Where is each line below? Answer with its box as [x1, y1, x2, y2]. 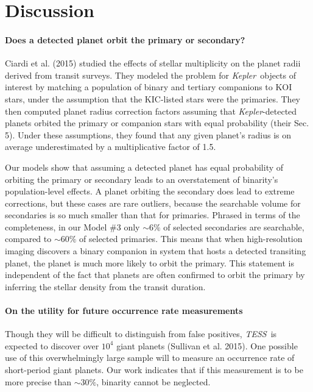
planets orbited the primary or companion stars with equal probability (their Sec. [5, 116, 309, 129]
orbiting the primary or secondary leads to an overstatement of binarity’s [5, 173, 278, 185]
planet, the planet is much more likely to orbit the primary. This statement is [5, 256, 294, 269]
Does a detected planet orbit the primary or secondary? [5, 33, 245, 46]
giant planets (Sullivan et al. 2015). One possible [116, 339, 298, 352]
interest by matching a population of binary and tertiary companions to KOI [5, 80, 292, 93]
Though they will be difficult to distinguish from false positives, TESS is [5, 327, 277, 340]
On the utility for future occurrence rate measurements [5, 304, 243, 317]
